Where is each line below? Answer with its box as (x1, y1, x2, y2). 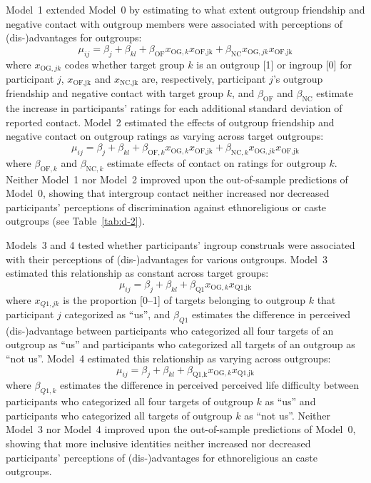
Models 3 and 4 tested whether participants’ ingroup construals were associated (6, 238, 355, 253)
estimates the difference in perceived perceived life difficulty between (60, 377, 360, 392)
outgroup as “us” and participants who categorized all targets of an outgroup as (6, 337, 355, 352)
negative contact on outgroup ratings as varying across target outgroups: (6, 128, 324, 143)
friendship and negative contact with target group (6, 86, 224, 101)
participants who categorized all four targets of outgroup (6, 394, 253, 409)
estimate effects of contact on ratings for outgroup (106, 155, 326, 170)
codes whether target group (64, 56, 185, 71)
